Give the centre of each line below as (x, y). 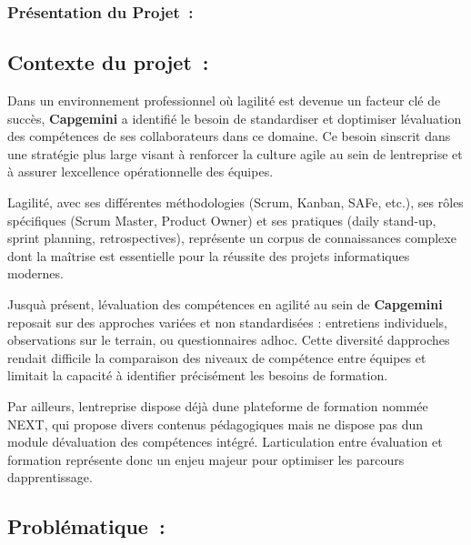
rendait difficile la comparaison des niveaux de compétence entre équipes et (217, 357)
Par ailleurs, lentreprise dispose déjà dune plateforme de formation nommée (218, 405)
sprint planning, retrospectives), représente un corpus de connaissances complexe (232, 238)
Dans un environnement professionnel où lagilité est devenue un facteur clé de (224, 101)
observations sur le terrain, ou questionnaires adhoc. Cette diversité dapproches (229, 340)
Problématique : (86, 526)
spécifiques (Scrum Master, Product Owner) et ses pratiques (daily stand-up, (222, 220)
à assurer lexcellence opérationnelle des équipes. (140, 172)
